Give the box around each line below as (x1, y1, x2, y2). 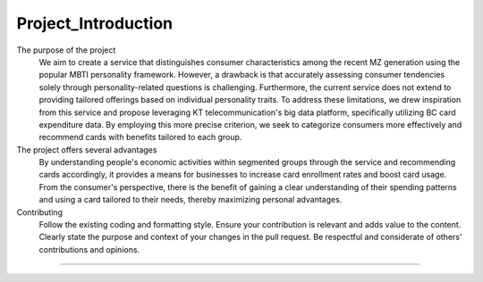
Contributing (16, 206, 63, 218)
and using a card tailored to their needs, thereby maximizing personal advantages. (38, 195, 343, 205)
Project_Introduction (16, 13, 174, 33)
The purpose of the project (16, 45, 116, 55)
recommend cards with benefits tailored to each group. (38, 132, 242, 143)
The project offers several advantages (16, 144, 157, 155)
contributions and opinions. (38, 244, 140, 254)
